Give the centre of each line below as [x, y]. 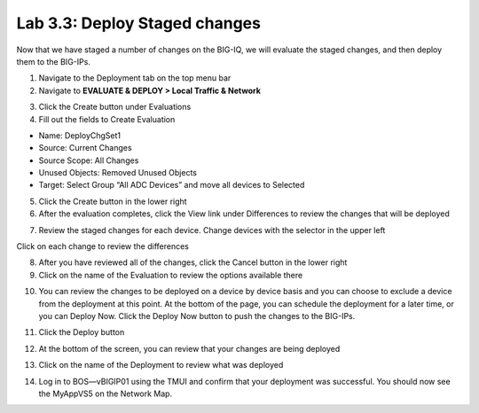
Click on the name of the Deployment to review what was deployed [161, 365]
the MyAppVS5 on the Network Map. [106, 394]
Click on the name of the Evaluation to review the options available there [171, 275]
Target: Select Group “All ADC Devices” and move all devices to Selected [172, 185]
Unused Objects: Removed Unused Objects [118, 173]
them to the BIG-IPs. [53, 61]
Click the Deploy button [82, 332]
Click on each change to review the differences [103, 246]
